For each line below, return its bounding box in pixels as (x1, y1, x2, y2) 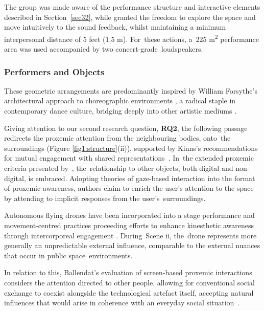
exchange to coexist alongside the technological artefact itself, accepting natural (4, 287, 254, 298)
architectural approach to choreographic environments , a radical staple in (4, 95, 236, 106)
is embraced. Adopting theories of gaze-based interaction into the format (28, 172, 255, 183)
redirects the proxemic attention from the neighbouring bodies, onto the (4, 132, 231, 143)
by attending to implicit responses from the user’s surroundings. (4, 192, 206, 203)
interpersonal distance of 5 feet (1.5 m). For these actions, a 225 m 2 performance (4, 32, 259, 44)
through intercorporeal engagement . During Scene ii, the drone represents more (4, 230, 257, 240)
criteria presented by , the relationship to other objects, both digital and (4, 163, 233, 173)
